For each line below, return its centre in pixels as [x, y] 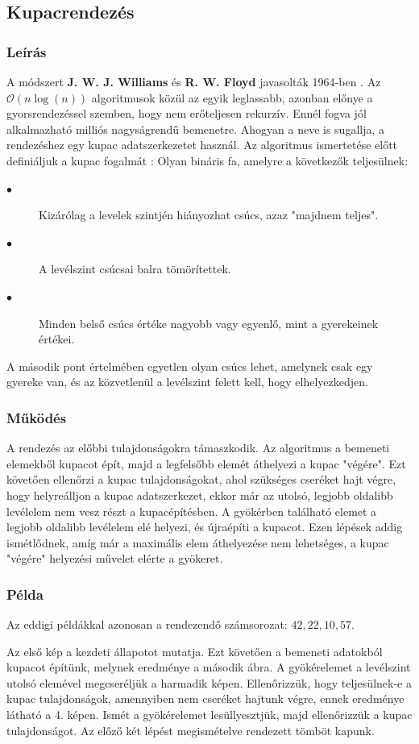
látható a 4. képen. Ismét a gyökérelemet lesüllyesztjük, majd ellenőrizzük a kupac [209, 715]
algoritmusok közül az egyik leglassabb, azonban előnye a [232, 97]
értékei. [57, 339]
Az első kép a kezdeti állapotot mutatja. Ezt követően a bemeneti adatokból [195, 651]
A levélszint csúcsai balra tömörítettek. [135, 269]
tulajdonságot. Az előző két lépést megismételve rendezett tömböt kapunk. [191, 730]
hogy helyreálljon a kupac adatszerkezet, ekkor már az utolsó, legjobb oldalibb [200, 495]
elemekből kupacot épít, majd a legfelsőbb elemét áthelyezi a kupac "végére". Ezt [206, 463]
